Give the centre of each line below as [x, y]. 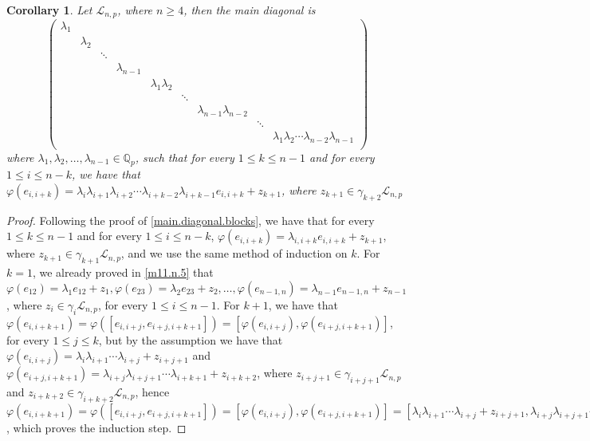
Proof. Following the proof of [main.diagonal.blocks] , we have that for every [191, 220]
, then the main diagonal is [250, 10]
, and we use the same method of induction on [234, 253]
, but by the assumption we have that [191, 339]
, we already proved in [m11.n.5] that [123, 272]
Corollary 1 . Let [49, 10]
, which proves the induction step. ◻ [96, 427]
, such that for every [185, 157]
